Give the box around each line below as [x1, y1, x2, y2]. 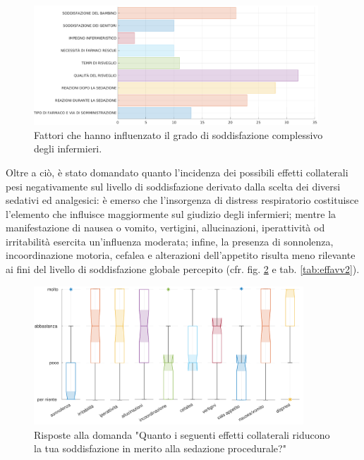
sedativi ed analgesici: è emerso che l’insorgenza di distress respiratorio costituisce [6, 193, 359, 207]
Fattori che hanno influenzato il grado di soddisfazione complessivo [34, 127, 323, 142]
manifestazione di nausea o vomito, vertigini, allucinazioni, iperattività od [6, 220, 325, 235]
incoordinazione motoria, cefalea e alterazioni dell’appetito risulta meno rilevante [6, 248, 356, 262]
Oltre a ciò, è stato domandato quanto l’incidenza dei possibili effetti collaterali [6, 164, 348, 179]
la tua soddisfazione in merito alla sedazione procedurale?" [34, 441, 286, 456]
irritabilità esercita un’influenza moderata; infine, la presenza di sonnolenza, [6, 234, 334, 248]
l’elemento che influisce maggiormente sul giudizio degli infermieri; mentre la [6, 206, 336, 221]
